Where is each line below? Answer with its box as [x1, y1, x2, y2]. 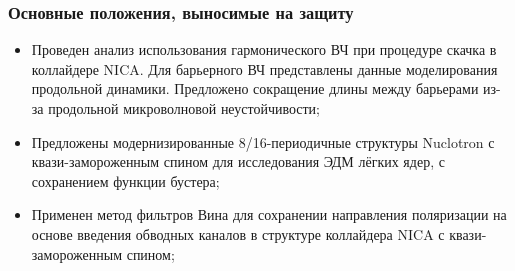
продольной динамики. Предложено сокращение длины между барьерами [31, 78, 479, 99]
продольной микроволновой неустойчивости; [48, 98, 320, 118]
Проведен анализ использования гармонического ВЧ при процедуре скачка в [31, 39, 497, 60]
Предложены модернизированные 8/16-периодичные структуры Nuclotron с [31, 131, 495, 152]
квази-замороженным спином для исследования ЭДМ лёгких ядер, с [31, 151, 445, 172]
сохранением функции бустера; [31, 170, 220, 191]
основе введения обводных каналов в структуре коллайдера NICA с [31, 223, 445, 244]
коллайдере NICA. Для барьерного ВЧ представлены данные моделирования [31, 58, 498, 79]
